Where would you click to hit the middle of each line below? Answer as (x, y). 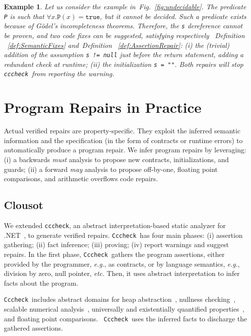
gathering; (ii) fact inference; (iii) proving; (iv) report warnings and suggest (116, 244)
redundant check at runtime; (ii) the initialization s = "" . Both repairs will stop (124, 64)
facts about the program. (41, 283)
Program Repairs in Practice (103, 107)
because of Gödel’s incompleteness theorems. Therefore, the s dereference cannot (123, 26)
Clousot (24, 205)
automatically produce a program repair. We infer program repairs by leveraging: (125, 150)
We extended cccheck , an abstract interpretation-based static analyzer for (115, 225)
